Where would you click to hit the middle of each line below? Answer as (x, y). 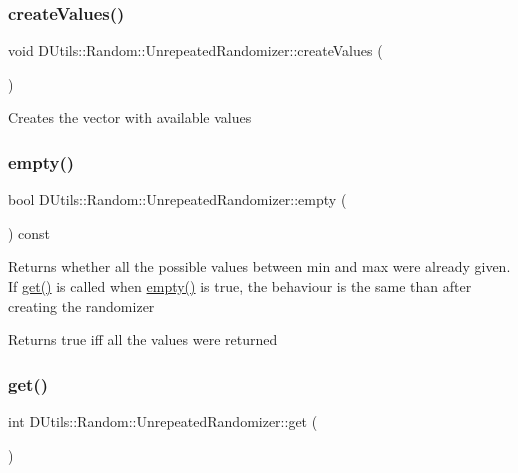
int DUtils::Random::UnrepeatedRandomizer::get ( (163, 421)
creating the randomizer (81, 305)
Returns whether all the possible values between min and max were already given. (259, 266)
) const (29, 232)
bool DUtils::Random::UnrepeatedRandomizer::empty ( (177, 199)
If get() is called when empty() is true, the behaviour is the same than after (240, 286)
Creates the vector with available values (130, 117)
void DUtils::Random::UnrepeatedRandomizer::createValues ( (195, 50)
